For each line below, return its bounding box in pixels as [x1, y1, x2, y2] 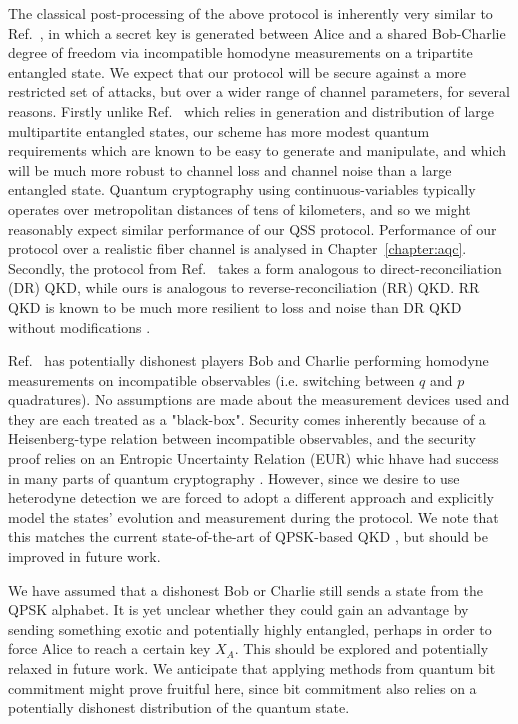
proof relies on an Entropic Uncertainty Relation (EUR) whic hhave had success [8, 448, 499, 469]
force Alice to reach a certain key [8, 638, 211, 659]
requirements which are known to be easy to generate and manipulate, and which [8, 140, 507, 161]
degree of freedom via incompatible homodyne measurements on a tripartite [8, 42, 473, 63]
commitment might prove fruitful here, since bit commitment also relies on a [8, 677, 477, 698]
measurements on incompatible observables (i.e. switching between [8, 369, 415, 390]
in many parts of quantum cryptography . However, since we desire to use [8, 467, 460, 488]
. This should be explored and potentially [234, 638, 489, 659]
